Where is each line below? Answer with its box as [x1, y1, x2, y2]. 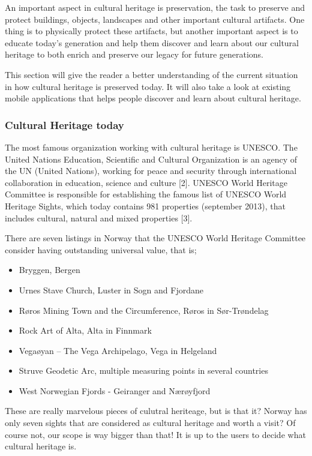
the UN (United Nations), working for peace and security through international [5, 164, 297, 177]
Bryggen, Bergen [19, 263, 80, 276]
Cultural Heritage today [5, 117, 124, 132]
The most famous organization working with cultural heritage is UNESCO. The [5, 140, 298, 153]
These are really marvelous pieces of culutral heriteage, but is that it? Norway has [5, 404, 307, 417]
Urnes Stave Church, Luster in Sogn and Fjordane [19, 283, 203, 296]
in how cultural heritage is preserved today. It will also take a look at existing [5, 80, 291, 92]
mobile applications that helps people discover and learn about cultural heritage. [5, 92, 301, 104]
